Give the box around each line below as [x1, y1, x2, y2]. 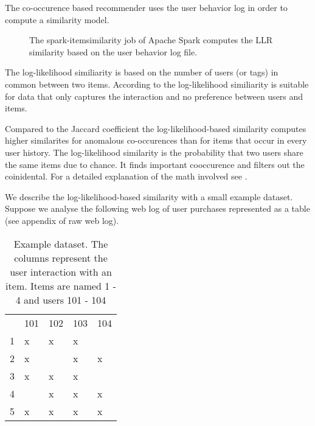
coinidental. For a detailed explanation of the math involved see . [5, 170, 247, 183]
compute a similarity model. [5, 13, 109, 26]
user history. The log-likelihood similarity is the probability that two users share [5, 145, 303, 158]
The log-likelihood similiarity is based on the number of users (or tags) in [5, 66, 279, 79]
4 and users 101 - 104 [15, 292, 106, 307]
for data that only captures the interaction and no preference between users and [5, 89, 303, 102]
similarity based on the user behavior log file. [29, 45, 198, 58]
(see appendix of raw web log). [5, 214, 119, 226]
